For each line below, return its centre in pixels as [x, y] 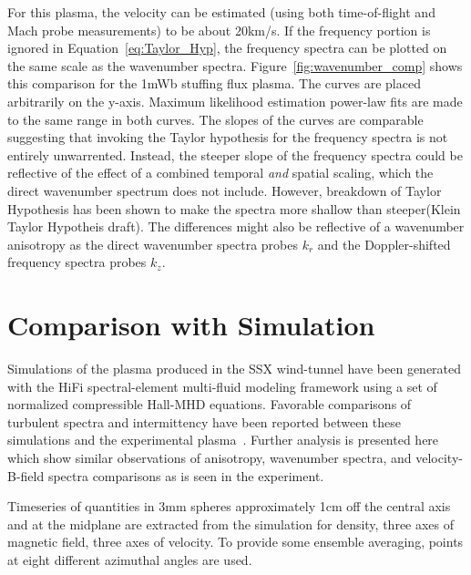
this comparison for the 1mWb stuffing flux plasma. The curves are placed [214, 83]
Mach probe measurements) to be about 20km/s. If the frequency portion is [219, 30]
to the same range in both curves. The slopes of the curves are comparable [215, 119]
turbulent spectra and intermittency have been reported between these [205, 421]
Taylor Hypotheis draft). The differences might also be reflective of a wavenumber [236, 226]
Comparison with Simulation [191, 325]
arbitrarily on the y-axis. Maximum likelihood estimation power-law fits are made [235, 101]
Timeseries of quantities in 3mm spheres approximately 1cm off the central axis [229, 506]
